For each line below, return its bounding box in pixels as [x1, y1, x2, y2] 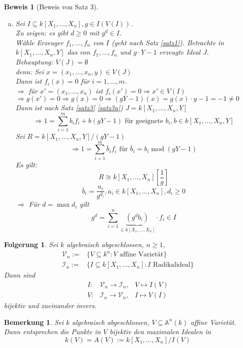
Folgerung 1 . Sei [4, 239, 58, 250]
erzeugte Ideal [159, 47, 201, 57]
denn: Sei [15, 66, 44, 76]
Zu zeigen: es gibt [15, 28, 68, 38]
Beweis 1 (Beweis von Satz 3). [4, 1, 98, 11]
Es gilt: [15, 159, 37, 169]
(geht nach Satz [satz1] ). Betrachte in [111, 37, 224, 47]
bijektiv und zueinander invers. [4, 300, 97, 311]
